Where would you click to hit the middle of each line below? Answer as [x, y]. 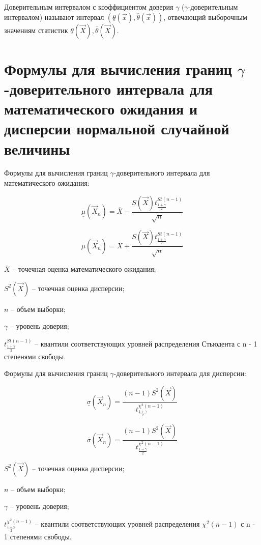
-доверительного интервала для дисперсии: [180, 373]
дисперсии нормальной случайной [117, 128]
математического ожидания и [101, 109]
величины [37, 148]
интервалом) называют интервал [54, 17]
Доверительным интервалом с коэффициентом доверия [89, 7]
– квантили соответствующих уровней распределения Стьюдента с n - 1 [146, 343]
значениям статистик [36, 30]
